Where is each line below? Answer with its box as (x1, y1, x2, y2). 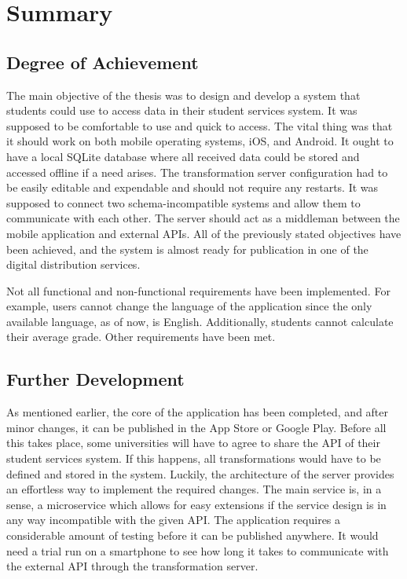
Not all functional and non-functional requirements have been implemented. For (6, 282, 390, 299)
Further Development (6, 367, 185, 391)
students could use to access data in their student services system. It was (6, 102, 357, 119)
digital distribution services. (6, 256, 141, 273)
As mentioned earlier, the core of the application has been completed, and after (6, 404, 389, 420)
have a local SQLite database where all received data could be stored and (6, 148, 360, 164)
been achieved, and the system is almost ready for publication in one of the (6, 240, 368, 257)
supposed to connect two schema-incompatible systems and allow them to (6, 194, 361, 211)
